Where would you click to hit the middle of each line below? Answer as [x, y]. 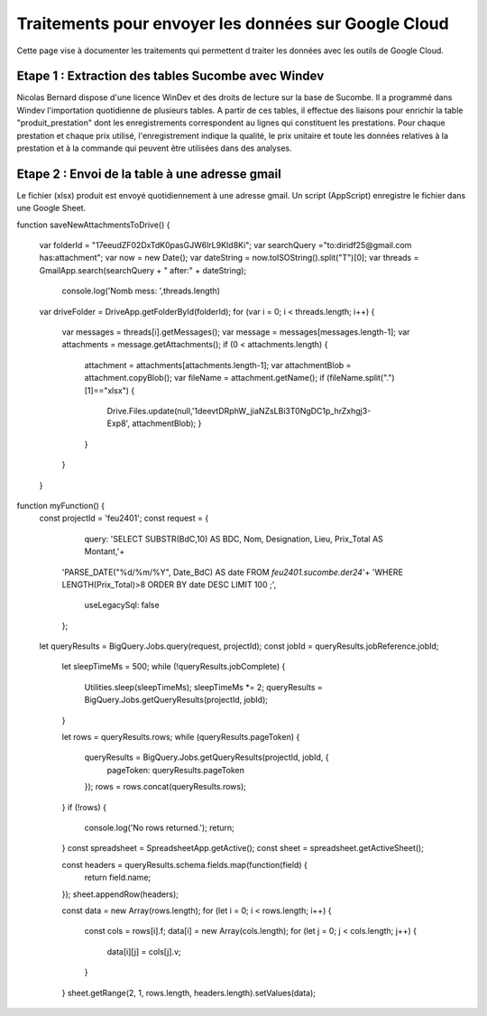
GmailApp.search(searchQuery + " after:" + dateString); [143, 270]
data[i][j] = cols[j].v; [144, 951]
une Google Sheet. [51, 208]
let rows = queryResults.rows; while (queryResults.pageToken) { [181, 737]
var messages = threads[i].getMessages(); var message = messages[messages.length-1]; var [236, 332]
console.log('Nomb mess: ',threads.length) [141, 291]
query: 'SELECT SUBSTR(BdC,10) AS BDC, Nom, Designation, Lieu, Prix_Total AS [234, 539]
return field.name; [118, 877]
